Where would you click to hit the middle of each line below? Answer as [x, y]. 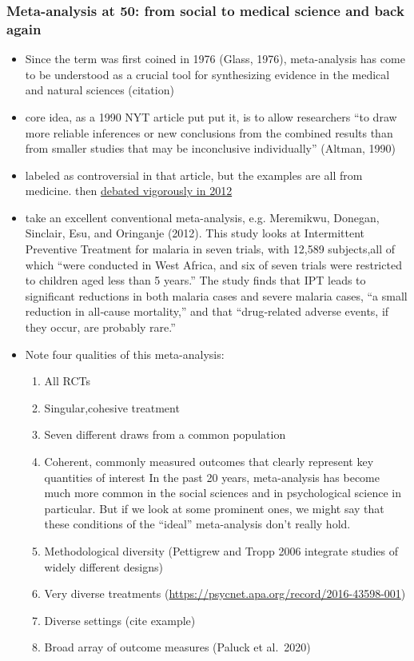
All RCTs [68, 381]
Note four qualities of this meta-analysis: [125, 354]
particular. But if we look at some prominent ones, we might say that [214, 508]
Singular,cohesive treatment [112, 407]
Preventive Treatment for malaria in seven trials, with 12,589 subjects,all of [210, 249]
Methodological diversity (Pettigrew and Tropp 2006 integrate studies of [221, 550]
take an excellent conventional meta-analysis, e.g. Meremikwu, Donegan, [202, 217]
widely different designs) [103, 566]
